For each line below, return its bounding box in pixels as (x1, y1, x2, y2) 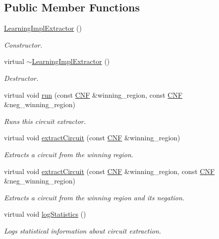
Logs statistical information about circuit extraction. (4, 225, 162, 236)
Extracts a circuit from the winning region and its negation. (4, 192, 185, 202)
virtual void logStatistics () (4, 209, 86, 219)
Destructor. (4, 72, 39, 83)
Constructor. (4, 39, 43, 50)
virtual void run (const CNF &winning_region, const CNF (4, 89, 183, 100)
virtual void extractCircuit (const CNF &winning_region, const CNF (4, 166, 215, 176)
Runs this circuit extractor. (4, 116, 86, 126)
